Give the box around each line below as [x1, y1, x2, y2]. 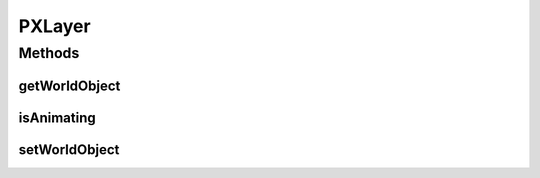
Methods [18, 44, 80, 62]
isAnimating [18, 109, 96, 126]
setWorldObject [18, 141, 120, 158]
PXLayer [18, 15, 91, 37]
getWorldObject [18, 77, 121, 94]
